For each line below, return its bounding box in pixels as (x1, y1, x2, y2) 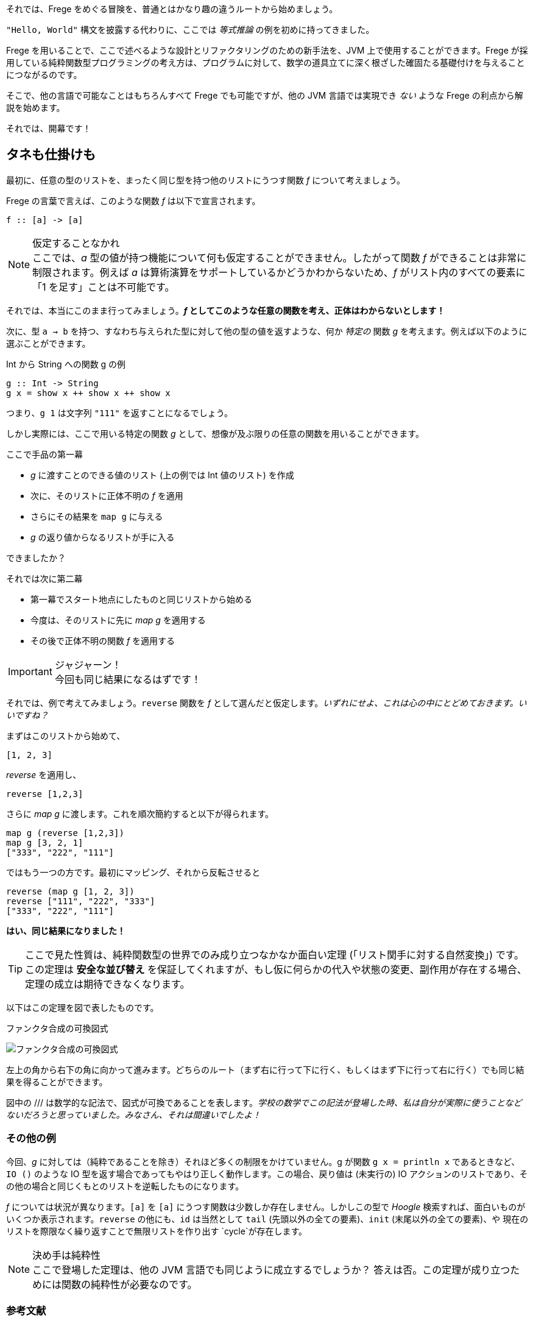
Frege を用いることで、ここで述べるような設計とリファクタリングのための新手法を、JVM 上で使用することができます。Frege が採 (6, 45, 528, 55)
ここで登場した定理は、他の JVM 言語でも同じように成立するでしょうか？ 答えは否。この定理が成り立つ (32, 1263, 510, 1276)
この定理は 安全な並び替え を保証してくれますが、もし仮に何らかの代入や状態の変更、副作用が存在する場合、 (25, 963, 527, 976)
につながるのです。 (6, 69, 82, 80)
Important (8, 665, 52, 678)
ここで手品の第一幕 (6, 448, 83, 459)
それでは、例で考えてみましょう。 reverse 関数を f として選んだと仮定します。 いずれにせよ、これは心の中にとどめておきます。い (6, 697, 527, 708)
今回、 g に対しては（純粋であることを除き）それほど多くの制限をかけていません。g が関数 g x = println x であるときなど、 (6, 1156, 520, 1167)
